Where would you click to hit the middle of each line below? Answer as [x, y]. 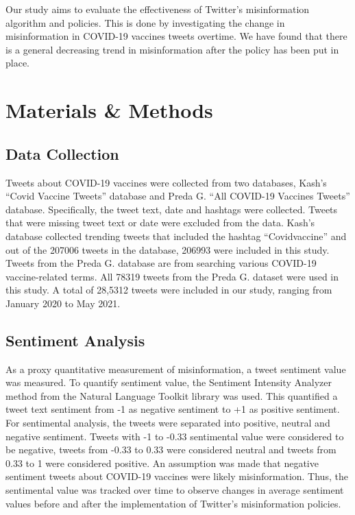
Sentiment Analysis [75, 340]
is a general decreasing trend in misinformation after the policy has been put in [172, 49]
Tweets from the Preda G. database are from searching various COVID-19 [161, 263]
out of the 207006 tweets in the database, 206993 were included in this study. [168, 249]
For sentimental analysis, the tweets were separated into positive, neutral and [168, 423]
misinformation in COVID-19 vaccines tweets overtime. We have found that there [176, 36]
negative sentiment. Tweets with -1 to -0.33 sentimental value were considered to [175, 436]
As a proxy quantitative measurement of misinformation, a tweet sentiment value [176, 369]
